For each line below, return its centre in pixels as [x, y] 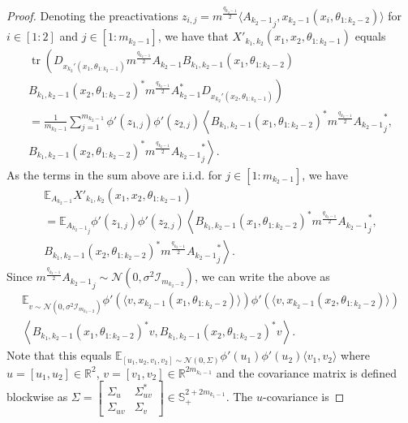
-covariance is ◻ [304, 397]
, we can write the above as [262, 276]
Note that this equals [59, 355]
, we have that [193, 36]
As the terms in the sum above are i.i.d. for [114, 174]
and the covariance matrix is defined [306, 372]
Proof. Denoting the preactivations [92, 15]
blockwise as [37, 397]
